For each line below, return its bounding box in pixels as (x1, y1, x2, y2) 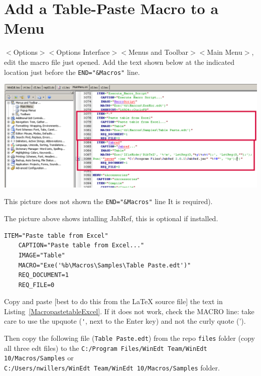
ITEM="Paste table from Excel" (4, 232, 108, 239)
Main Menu (207, 47, 242, 57)
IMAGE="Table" (18, 251, 65, 259)
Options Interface (56, 47, 110, 57)
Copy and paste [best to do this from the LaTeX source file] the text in (4, 296, 223, 307)
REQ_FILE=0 (18, 281, 55, 289)
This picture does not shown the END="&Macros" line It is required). (4, 196, 213, 207)
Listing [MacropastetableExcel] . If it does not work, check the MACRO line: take (4, 306, 254, 316)
